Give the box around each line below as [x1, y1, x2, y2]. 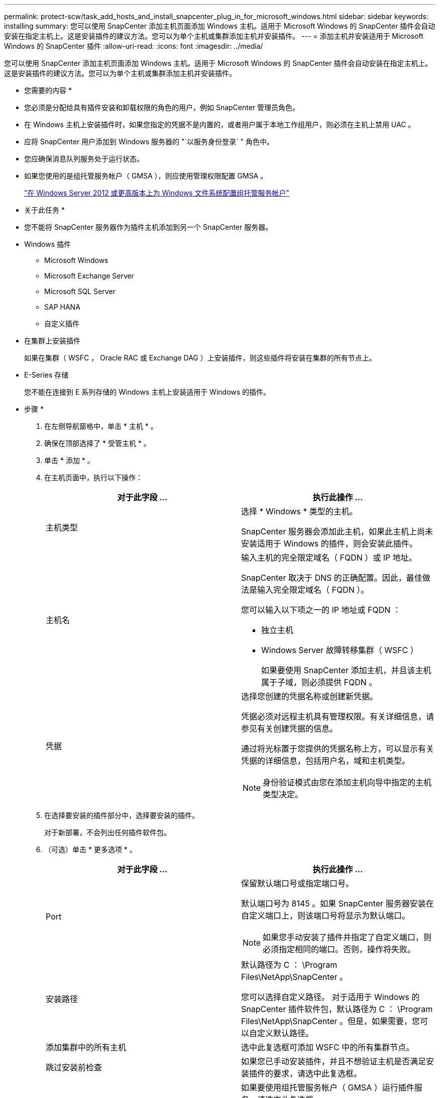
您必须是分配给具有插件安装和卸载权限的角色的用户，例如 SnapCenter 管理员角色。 [24, 103, 300, 112]
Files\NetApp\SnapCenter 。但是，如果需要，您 [241, 1016, 420, 1026]
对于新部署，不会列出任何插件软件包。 [44, 828, 171, 837]
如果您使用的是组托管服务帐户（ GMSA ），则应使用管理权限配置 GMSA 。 [24, 171, 268, 180]
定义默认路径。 [257, 1028, 314, 1038]
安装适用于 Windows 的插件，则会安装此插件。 [241, 538, 417, 548]
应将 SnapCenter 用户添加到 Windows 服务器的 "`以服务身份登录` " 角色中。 [24, 137, 274, 146]
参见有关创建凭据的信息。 [241, 723, 338, 734]
